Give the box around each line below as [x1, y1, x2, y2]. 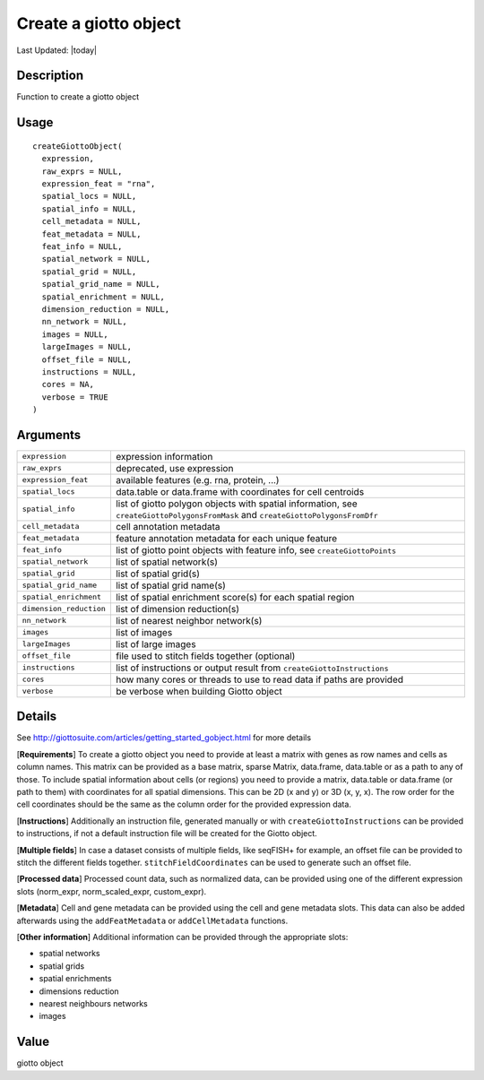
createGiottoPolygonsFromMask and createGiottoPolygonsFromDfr [115, 508, 378, 521]
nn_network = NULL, [41, 316, 127, 327]
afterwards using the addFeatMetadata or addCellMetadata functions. [16, 915, 289, 926]
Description [16, 68, 84, 83]
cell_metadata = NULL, [41, 216, 142, 227]
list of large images [115, 637, 196, 650]
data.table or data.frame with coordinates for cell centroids [115, 485, 365, 497]
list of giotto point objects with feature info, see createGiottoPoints [115, 543, 397, 556]
